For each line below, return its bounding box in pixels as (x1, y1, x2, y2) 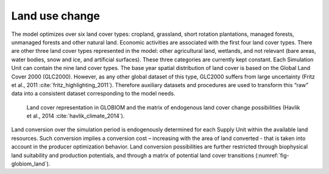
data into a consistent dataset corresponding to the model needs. (11, 90, 175, 97)
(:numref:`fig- (255, 151, 289, 159)
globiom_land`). (11, 160, 51, 167)
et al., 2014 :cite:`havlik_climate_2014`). (26, 113, 125, 120)
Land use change (11, 9, 101, 23)
